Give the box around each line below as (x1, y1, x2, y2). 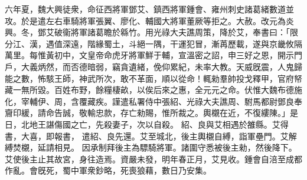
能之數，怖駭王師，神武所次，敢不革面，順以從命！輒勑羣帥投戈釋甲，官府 (5, 72, 294, 84)
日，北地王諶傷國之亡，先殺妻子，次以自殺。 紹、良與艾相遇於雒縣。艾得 (5, 118, 289, 130)
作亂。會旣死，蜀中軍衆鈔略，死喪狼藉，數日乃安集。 (5, 164, 211, 176)
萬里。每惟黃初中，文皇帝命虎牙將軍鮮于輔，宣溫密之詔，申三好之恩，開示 (5, 49, 294, 61)
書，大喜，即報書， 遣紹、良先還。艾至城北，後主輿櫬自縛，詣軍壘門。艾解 (5, 129, 297, 142)
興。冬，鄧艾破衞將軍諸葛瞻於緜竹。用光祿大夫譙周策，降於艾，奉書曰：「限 (5, 26, 298, 38)
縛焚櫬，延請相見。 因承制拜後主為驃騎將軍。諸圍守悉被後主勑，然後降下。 (5, 141, 297, 154)
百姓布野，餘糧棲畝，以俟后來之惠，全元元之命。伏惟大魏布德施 (54, 84, 302, 96)
